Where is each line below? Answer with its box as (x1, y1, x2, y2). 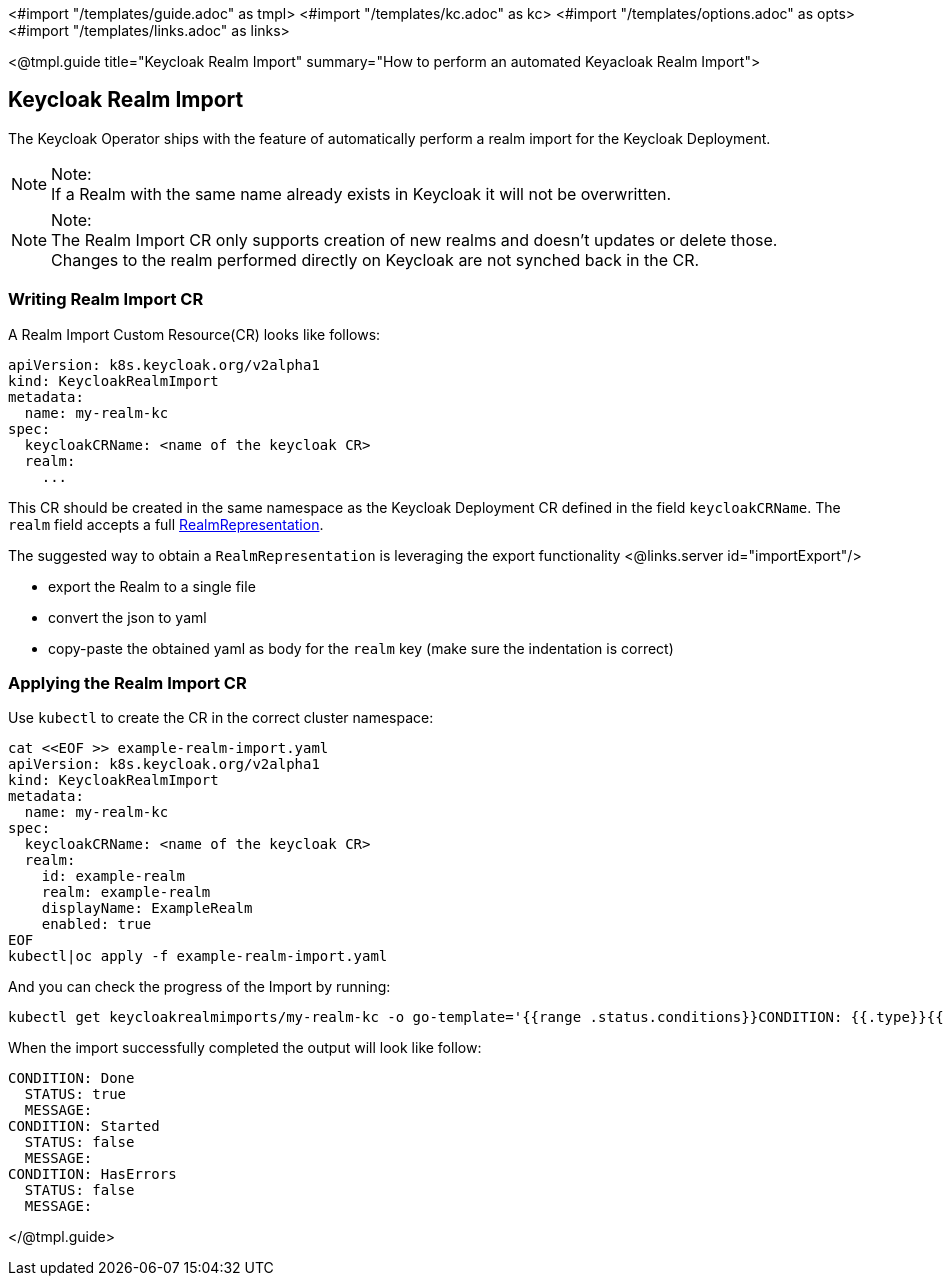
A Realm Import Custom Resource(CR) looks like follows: (8, 325, 381, 343)
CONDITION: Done (8, 1070, 135, 1087)
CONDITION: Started (8, 1118, 160, 1135)
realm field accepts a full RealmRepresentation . (8, 515, 324, 533)
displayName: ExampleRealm (41, 900, 253, 917)
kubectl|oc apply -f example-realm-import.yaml (8, 948, 388, 965)
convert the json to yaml (48, 608, 207, 626)
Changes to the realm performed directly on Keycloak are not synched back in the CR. (51, 249, 700, 270)
